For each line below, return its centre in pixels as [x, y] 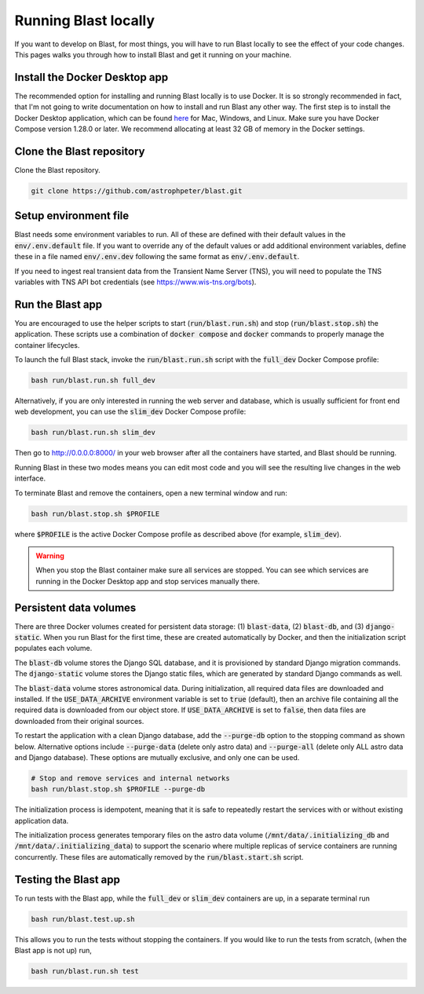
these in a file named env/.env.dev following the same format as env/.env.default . [157, 257]
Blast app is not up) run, [53, 951]
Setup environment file [72, 216]
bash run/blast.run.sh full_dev [93, 380]
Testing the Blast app [68, 879]
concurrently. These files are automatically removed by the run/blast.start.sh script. [159, 857]
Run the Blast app [58, 304]
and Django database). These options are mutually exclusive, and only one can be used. [157, 757]
